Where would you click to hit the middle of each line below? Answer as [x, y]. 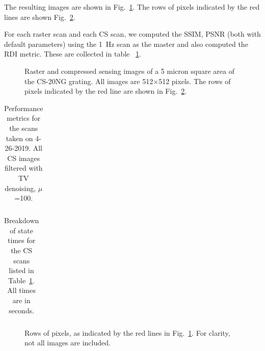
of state [21, 230]
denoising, [20, 188]
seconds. [22, 310]
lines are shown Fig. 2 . [40, 17]
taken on [19, 138]
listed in [21, 270]
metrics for [24, 118]
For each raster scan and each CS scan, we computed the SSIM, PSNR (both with [132, 34]
